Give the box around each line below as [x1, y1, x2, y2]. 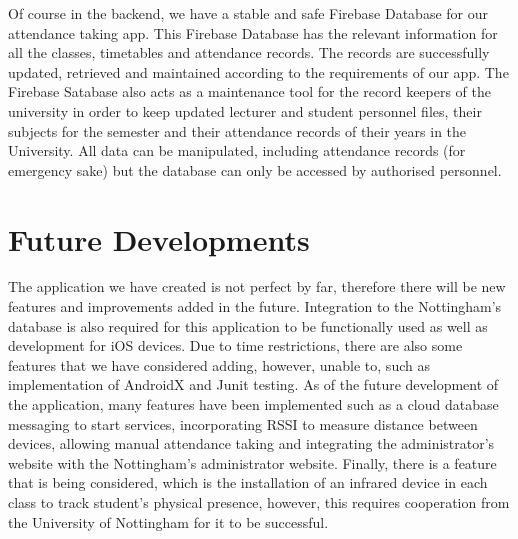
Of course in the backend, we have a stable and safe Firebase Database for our [8, 3, 489, 23]
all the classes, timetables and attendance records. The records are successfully [8, 42, 490, 63]
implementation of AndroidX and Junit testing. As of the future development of [8, 374, 499, 395]
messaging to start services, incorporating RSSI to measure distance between [8, 413, 478, 434]
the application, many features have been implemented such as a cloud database [8, 394, 499, 415]
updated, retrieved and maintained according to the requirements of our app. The [8, 61, 509, 82]
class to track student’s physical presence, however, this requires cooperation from [8, 492, 510, 512]
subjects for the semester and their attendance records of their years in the [8, 120, 467, 141]
